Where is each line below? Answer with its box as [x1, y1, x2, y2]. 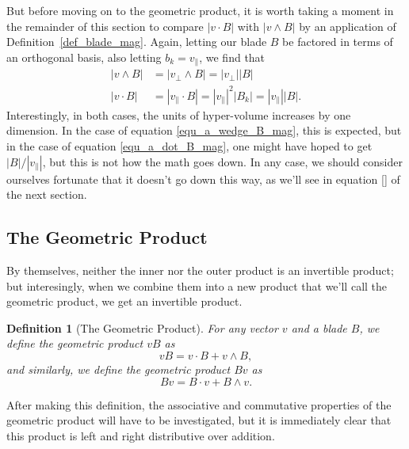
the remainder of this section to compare [6, 17, 204, 34]
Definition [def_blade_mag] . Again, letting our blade [6, 33, 267, 50]
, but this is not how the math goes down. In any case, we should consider [42, 153, 403, 169]
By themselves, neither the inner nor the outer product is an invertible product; [6, 261, 394, 278]
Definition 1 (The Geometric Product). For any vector [6, 319, 278, 336]
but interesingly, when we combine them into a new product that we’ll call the [6, 277, 388, 294]
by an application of [299, 17, 396, 34]
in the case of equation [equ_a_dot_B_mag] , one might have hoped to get [6, 137, 373, 154]
